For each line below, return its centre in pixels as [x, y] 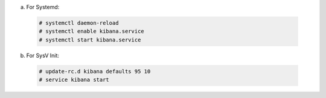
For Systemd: [43, 7]
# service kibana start [74, 80]
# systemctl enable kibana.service [91, 31]
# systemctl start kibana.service [90, 40]
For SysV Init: [43, 55]
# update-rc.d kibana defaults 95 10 [95, 71]
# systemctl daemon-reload [79, 23]
